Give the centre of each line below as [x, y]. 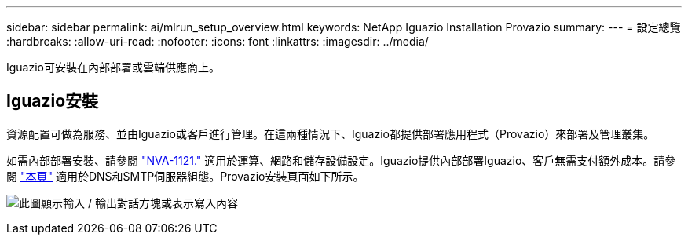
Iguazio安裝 [53, 101]
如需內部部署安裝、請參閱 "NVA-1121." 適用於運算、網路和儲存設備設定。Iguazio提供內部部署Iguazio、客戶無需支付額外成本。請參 [341, 160]
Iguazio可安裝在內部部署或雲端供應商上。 [113, 67]
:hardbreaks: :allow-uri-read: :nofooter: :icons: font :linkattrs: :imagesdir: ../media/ [218, 41]
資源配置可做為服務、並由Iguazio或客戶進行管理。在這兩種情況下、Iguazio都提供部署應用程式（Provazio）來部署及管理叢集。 [331, 133]
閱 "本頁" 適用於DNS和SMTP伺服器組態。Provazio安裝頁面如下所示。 [185, 176]
